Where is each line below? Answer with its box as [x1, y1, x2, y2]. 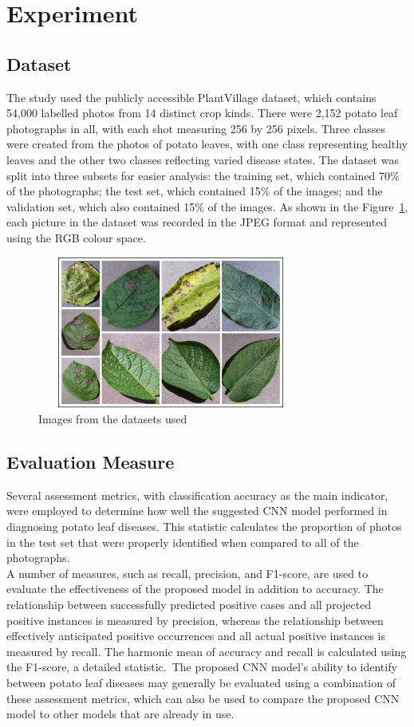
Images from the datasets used [38, 411, 187, 427]
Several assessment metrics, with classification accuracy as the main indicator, [6, 486, 388, 503]
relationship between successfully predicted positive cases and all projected [6, 596, 372, 613]
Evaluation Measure [6, 450, 175, 474]
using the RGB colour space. [6, 229, 146, 246]
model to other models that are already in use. [6, 705, 235, 722]
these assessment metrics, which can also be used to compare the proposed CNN [6, 690, 400, 706]
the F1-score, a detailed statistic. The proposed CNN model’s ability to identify [6, 658, 397, 675]
